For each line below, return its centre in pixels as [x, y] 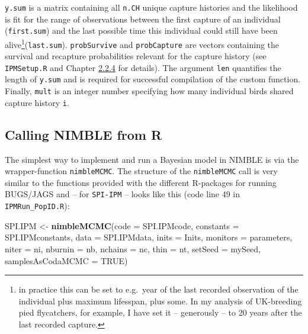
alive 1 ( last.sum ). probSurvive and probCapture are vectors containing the [142, 43]
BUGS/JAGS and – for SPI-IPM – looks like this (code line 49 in [123, 194]
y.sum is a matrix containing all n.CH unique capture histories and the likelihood [151, 7]
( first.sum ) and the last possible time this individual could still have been [141, 30]
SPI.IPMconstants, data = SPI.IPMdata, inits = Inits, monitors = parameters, [149, 237]
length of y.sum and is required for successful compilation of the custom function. [153, 79]
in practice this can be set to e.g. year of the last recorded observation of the [158, 289]
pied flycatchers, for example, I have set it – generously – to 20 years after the [160, 312]
